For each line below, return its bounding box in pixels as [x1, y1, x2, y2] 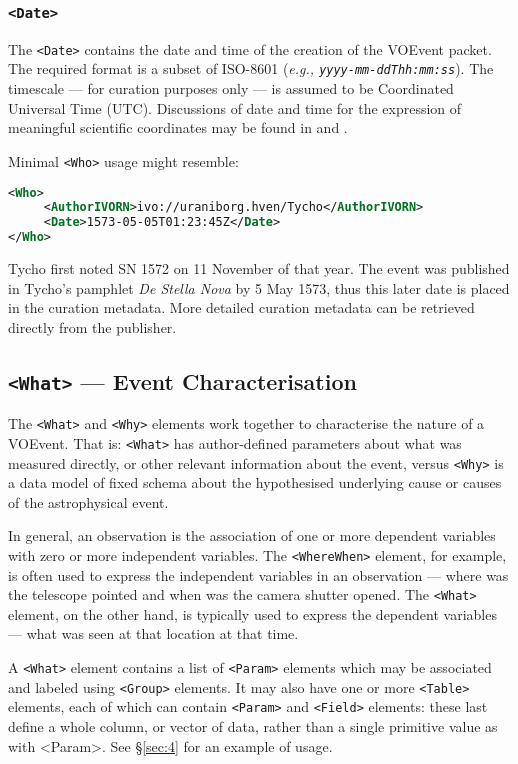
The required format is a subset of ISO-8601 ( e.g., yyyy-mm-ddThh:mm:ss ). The [8, 58, 494, 79]
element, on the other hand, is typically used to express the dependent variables [8, 603, 497, 624]
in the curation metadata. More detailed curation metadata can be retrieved [8, 297, 475, 318]
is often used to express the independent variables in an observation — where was [8, 564, 509, 585]
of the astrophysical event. [8, 491, 169, 512]
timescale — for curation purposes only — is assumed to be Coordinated [8, 78, 454, 99]
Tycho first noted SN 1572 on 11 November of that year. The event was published [8, 258, 510, 279]
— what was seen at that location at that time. [8, 623, 299, 644]
